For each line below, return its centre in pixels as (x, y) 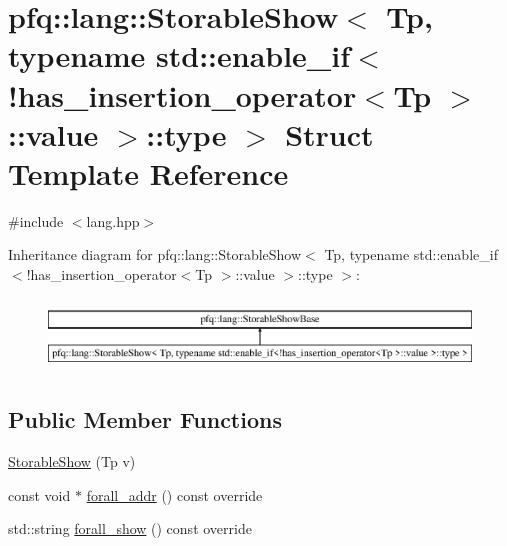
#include (36, 220)
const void (39, 494)
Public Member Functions (145, 419)
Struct (329, 133)
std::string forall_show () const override (130, 528)
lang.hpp (113, 220)
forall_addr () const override (174, 494)
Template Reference (148, 172)
